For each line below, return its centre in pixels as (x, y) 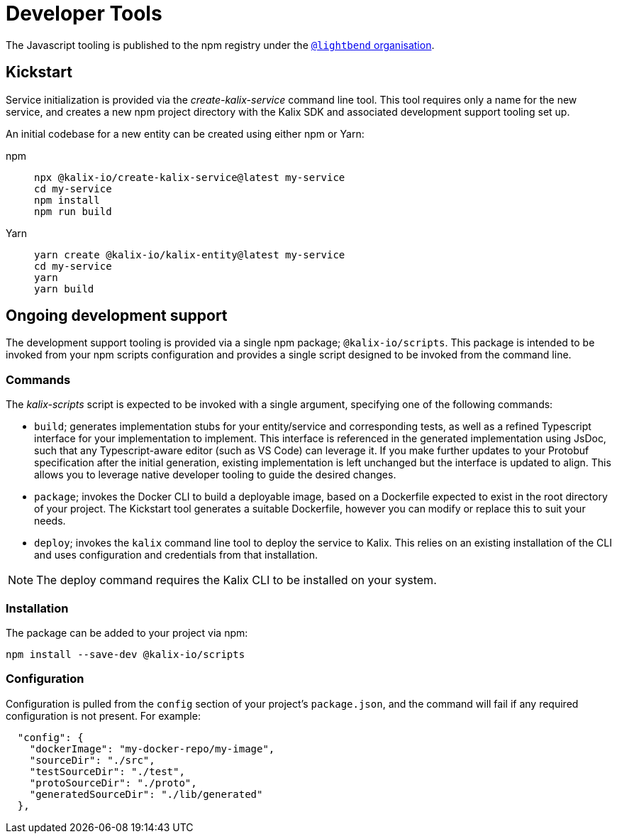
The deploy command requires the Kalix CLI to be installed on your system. (237, 580)
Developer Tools (84, 13)
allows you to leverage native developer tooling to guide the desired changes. (215, 475)
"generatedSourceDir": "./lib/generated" (146, 794)
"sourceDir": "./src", (92, 760)
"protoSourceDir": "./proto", (113, 783)
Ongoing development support (117, 316)
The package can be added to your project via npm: (127, 632)
